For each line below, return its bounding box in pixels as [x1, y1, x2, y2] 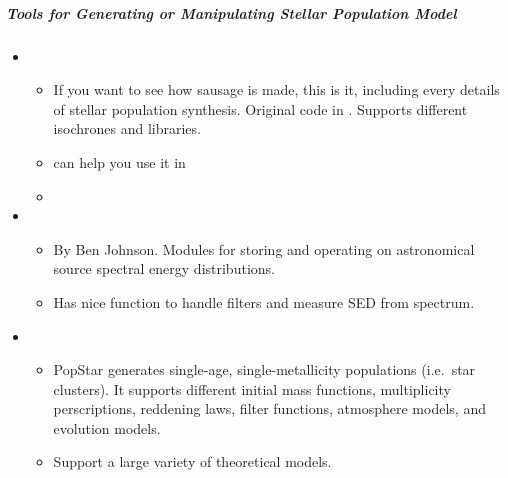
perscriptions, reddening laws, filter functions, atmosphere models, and [53, 398, 486, 419]
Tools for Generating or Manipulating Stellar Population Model [6, 2, 457, 23]
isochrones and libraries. [53, 118, 201, 139]
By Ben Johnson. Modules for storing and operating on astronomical [53, 238, 475, 259]
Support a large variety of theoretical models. [53, 451, 332, 472]
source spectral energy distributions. [53, 258, 275, 279]
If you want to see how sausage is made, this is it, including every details [53, 79, 500, 100]
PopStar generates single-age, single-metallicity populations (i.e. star [53, 359, 476, 380]
